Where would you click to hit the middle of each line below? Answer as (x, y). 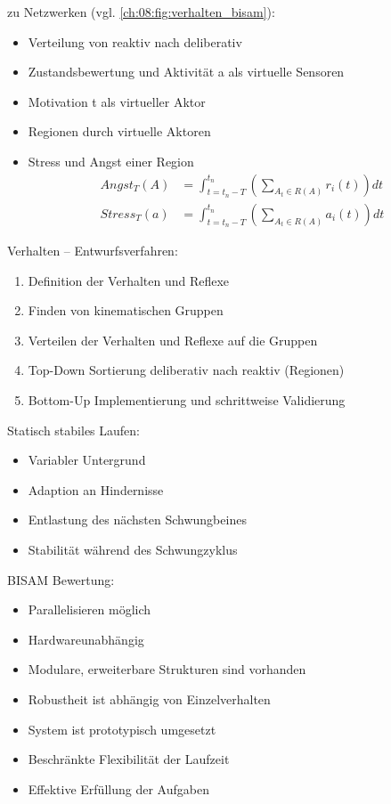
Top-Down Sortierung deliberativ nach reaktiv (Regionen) (186, 370)
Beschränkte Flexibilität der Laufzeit (129, 759)
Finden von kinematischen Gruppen (126, 310)
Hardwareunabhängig (86, 639)
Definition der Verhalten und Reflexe (129, 280)
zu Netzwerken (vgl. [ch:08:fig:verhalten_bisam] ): (141, 12)
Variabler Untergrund (87, 460)
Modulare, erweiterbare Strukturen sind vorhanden (167, 669)
